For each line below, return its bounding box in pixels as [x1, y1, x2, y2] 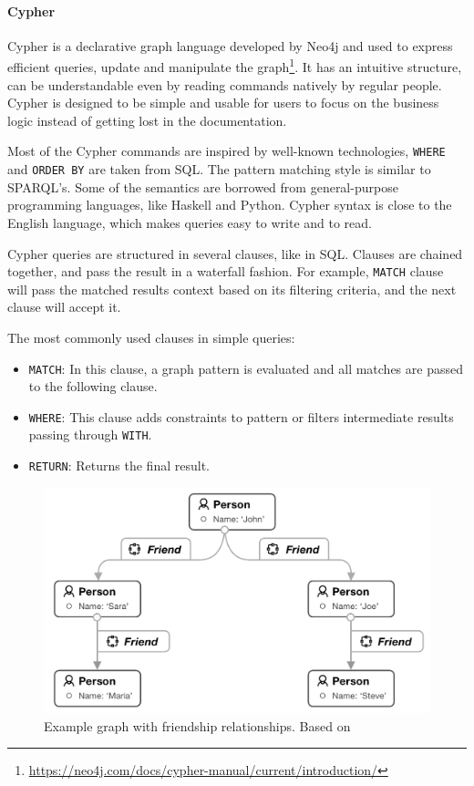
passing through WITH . [28, 425, 152, 444]
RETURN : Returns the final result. [28, 456, 210, 475]
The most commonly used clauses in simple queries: [7, 327, 295, 346]
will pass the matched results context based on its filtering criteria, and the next [7, 279, 457, 298]
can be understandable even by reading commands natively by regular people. [7, 75, 442, 94]
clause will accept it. [7, 297, 121, 316]
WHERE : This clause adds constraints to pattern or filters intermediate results [28, 407, 454, 426]
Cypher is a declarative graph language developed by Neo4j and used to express [7, 36, 453, 55]
